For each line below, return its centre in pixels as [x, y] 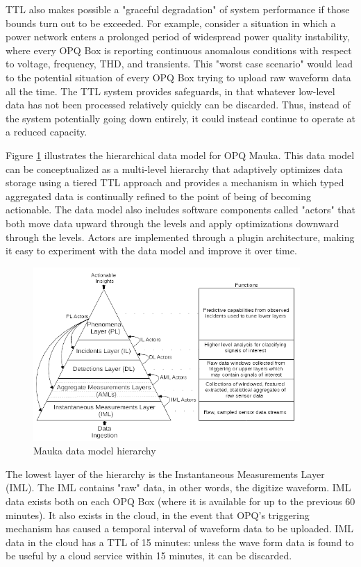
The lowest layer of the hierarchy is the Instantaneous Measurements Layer [165, 474]
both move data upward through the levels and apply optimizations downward [173, 223]
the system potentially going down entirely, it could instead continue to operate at [180, 118]
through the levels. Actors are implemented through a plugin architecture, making [180, 237]
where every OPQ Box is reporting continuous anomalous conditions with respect [179, 50]
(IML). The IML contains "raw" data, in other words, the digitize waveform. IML [178, 487]
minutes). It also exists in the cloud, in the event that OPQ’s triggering [158, 515]
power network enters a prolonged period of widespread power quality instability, [178, 36]
